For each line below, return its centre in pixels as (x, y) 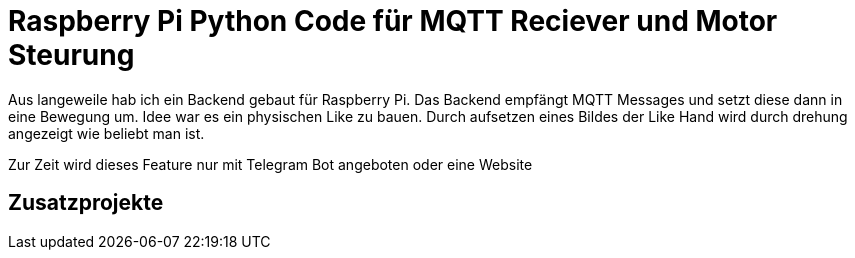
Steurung (71, 55)
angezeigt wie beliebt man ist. (106, 133)
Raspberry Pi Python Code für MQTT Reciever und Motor (393, 21)
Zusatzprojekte (86, 203)
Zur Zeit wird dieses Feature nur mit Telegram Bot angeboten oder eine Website (270, 164)
